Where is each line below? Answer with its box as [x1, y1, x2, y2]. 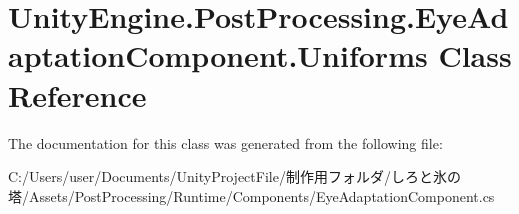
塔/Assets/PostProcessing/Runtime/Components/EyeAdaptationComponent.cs [8, 185, 495, 206]
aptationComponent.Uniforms [8, 35, 428, 76]
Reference [8, 74, 147, 115]
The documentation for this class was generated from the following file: [8, 132, 443, 153]
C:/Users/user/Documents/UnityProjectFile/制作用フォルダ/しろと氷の [8, 166, 461, 187]
